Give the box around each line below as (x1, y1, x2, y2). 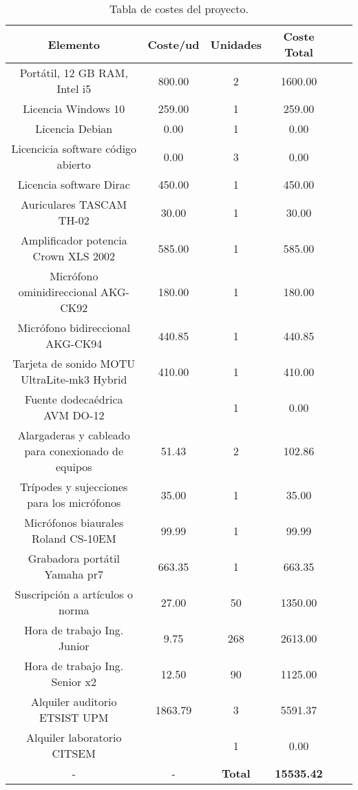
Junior (58, 638, 89, 654)
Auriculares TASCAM (21, 196, 127, 212)
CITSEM (52, 745, 96, 761)
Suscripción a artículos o (14, 586, 133, 602)
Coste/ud (147, 36, 200, 52)
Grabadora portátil (28, 550, 120, 566)
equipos (56, 459, 92, 475)
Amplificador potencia (20, 232, 127, 248)
